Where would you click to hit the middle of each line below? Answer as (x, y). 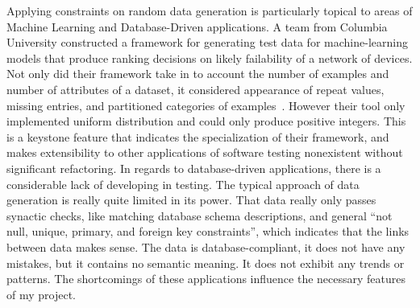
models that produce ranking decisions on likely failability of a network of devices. (210, 57)
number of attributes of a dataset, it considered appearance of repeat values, (195, 89)
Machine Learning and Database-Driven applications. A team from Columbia (197, 26)
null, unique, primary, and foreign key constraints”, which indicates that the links (208, 231)
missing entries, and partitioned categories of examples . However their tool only (206, 105)
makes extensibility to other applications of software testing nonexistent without (205, 152)
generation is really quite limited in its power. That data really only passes (191, 200)
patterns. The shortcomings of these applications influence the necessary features (206, 279)
